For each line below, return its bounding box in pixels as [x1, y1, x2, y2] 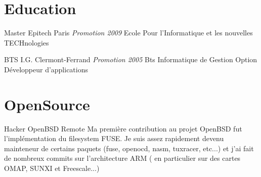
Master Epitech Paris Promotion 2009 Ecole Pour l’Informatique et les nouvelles [4, 27, 253, 38]
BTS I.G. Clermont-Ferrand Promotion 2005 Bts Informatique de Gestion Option [4, 54, 257, 65]
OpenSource [4, 94, 90, 114]
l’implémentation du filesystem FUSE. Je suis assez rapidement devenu [4, 133, 224, 144]
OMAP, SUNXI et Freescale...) [4, 163, 100, 173]
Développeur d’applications [4, 64, 89, 74]
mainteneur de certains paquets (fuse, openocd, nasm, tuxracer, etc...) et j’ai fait [4, 143, 254, 153]
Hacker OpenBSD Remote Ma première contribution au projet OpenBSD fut [4, 123, 242, 134]
